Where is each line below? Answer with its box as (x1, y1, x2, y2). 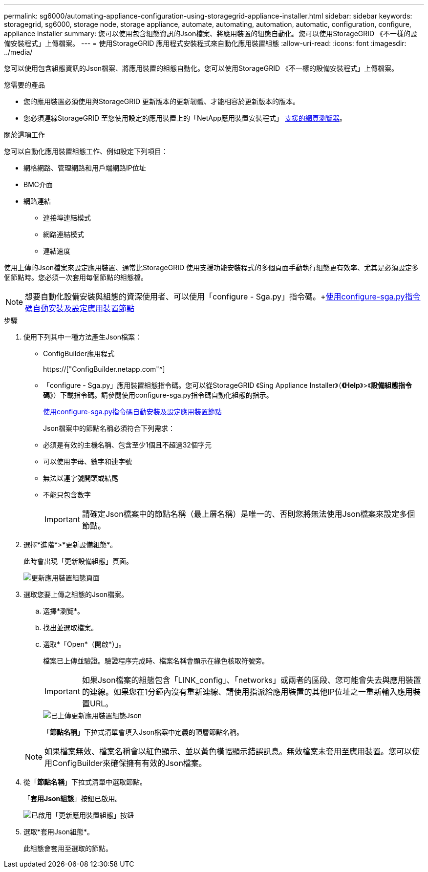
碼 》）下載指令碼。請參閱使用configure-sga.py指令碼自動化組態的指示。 (43, 391, 273, 399)
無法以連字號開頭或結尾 (43, 474, 118, 482)
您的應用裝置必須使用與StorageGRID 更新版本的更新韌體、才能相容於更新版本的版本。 (23, 97, 300, 106)
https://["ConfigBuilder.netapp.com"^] (43, 365, 165, 373)
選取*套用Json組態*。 (23, 828, 94, 836)
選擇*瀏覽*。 (43, 607, 85, 615)
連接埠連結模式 (43, 213, 91, 222)
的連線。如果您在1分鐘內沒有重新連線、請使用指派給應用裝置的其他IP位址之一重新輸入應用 (82, 687, 413, 697)
